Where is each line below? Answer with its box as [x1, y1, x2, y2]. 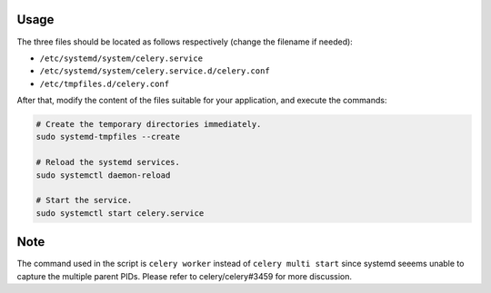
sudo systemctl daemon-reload [35, 170, 171, 181]
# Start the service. [35, 195, 133, 206]
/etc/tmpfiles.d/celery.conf [39, 78, 170, 89]
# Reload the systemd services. [35, 157, 181, 168]
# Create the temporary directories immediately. [35, 119, 262, 130]
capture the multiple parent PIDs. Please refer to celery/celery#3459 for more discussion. [16, 270, 353, 281]
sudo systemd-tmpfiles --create [35, 132, 181, 142]
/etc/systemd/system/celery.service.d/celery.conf [39, 66, 270, 76]
